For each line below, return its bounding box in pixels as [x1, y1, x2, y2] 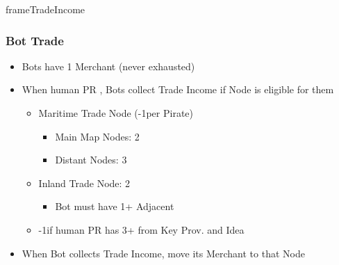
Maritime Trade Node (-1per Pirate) [38, 106, 194, 120]
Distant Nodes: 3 [55, 152, 127, 167]
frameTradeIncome [6, 2, 85, 16]
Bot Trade [6, 31, 64, 49]
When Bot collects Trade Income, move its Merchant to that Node [22, 246, 305, 260]
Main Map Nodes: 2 [55, 129, 140, 143]
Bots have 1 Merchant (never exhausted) [22, 58, 195, 73]
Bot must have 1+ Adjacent [55, 199, 174, 214]
